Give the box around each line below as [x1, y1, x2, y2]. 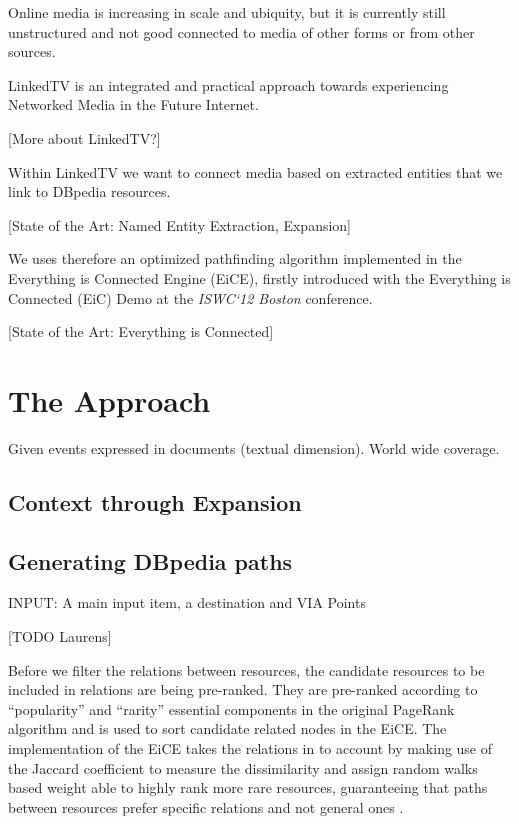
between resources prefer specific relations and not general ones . [8, 796, 404, 817]
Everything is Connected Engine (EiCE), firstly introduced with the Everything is [8, 267, 511, 288]
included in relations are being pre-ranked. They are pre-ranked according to [8, 679, 478, 700]
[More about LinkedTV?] [8, 127, 161, 148]
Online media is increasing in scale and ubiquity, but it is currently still [8, 2, 446, 22]
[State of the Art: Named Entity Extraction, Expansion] [8, 214, 352, 235]
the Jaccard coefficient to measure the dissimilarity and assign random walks [8, 757, 478, 778]
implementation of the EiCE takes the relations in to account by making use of [8, 737, 493, 758]
